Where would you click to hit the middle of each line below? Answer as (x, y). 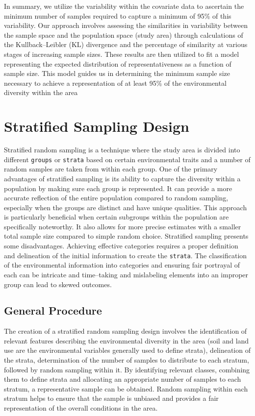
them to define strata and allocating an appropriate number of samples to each (123, 379)
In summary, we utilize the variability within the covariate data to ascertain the (124, 6)
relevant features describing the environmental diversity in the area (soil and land (127, 340)
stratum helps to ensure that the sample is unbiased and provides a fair (111, 398)
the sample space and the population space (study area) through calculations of (124, 35)
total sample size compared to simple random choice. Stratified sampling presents (126, 236)
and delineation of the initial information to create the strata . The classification (126, 255)
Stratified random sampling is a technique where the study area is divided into (122, 150)
